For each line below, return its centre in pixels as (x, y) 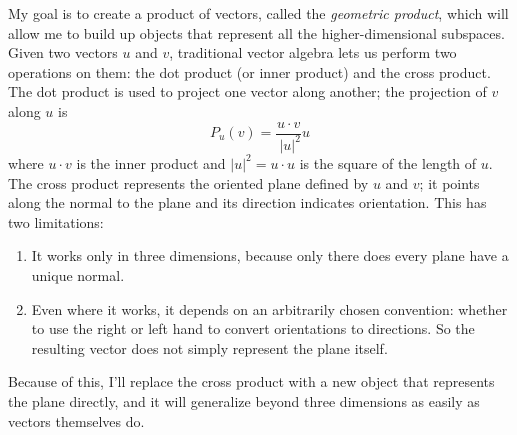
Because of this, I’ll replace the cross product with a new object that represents (251, 381)
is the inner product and (151, 162)
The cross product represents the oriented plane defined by (188, 182)
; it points (449, 182)
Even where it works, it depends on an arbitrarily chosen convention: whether (269, 308)
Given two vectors (63, 52)
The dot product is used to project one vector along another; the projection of (247, 91)
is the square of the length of (388, 162)
